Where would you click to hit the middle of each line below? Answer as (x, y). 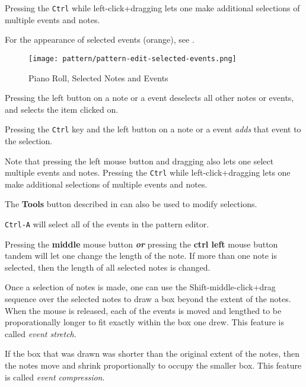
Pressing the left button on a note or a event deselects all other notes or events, (149, 98)
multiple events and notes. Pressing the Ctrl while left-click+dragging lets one (148, 172)
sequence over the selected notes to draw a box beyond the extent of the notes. (148, 299)
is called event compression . (55, 377)
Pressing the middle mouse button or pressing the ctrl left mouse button (141, 244)
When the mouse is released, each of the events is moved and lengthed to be (143, 310)
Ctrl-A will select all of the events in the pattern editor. (107, 223)
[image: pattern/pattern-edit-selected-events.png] (133, 58)
